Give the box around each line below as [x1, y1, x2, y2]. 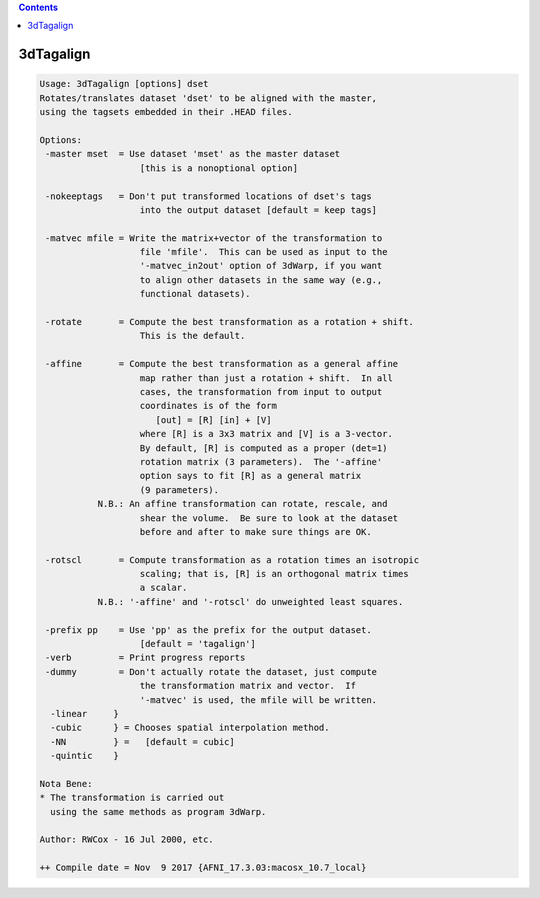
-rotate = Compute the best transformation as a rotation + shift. [45, 316, 415, 328]
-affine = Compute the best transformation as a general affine [45, 358, 399, 370]
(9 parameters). [139, 484, 220, 495]
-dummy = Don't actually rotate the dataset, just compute [45, 666, 378, 677]
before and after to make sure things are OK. [139, 526, 372, 537]
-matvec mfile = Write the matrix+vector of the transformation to [45, 232, 383, 244]
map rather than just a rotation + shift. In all [139, 372, 394, 384]
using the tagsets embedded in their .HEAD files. [39, 106, 294, 118]
